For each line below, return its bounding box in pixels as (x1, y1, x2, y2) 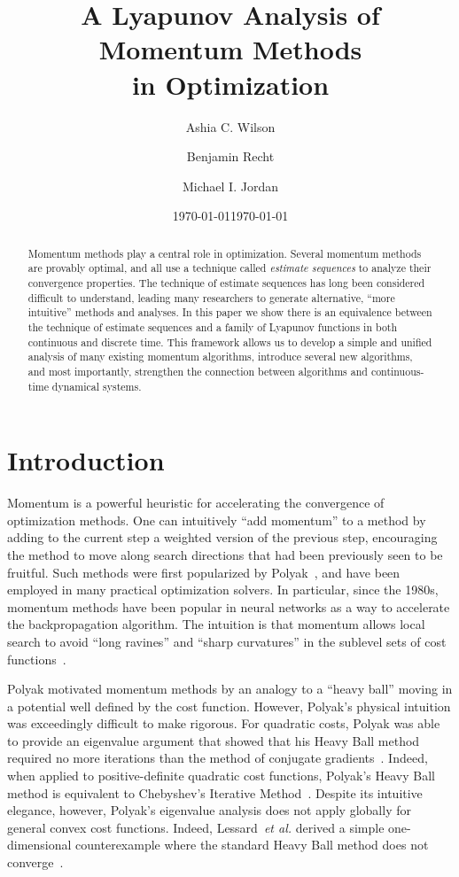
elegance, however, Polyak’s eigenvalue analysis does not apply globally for (7, 801, 411, 819)
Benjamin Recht (186, 147, 275, 166)
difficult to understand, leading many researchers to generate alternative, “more (27, 290, 395, 305)
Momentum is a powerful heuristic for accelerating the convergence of (7, 493, 385, 512)
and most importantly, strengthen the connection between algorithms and (27, 363, 368, 378)
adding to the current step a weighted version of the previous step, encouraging (7, 528, 438, 547)
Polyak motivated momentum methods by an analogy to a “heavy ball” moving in (7, 679, 453, 698)
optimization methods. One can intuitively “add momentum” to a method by (7, 510, 426, 529)
